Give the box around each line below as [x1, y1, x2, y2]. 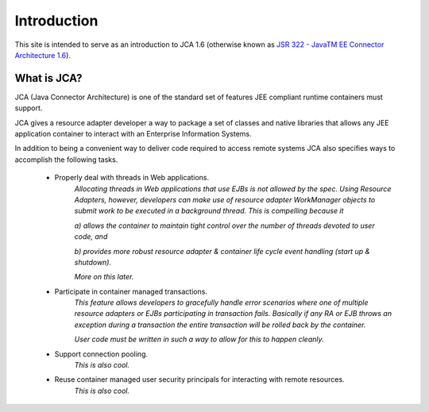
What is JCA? [14, 71, 83, 85]
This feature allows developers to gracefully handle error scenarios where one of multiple [74, 298, 369, 307]
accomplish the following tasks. [14, 155, 118, 164]
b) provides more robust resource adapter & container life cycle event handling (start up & [74, 246, 370, 256]
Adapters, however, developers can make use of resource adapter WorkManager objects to [74, 194, 376, 204]
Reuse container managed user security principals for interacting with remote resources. [54, 375, 345, 384]
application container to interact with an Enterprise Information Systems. [14, 129, 252, 139]
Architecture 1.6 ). [14, 50, 71, 60]
